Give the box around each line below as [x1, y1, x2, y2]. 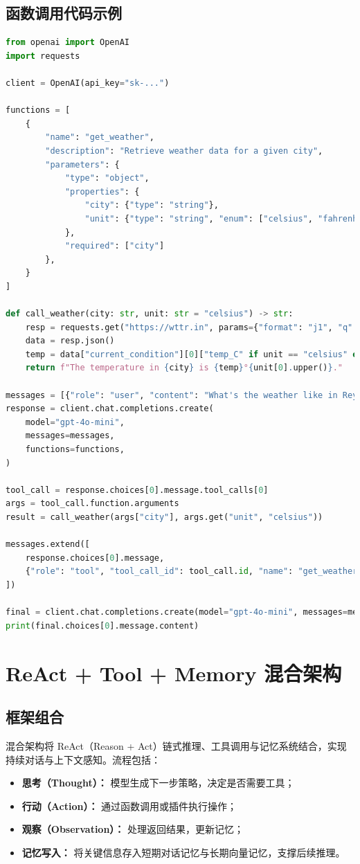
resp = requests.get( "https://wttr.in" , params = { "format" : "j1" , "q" [25, 322, 353, 332]
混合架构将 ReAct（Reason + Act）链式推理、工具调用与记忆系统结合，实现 [6, 738, 347, 753]
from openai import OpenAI [6, 37, 129, 48]
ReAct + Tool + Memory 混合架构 [6, 658, 342, 687]
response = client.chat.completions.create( [6, 404, 214, 414]
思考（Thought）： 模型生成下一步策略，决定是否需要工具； [21, 775, 295, 790]
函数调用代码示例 [6, 2, 122, 24]
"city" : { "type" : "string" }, [84, 200, 219, 210]
